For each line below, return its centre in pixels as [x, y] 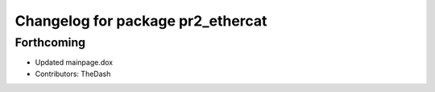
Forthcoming [50, 42]
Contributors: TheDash [73, 74]
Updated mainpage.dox [74, 62]
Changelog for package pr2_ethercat [141, 21]
